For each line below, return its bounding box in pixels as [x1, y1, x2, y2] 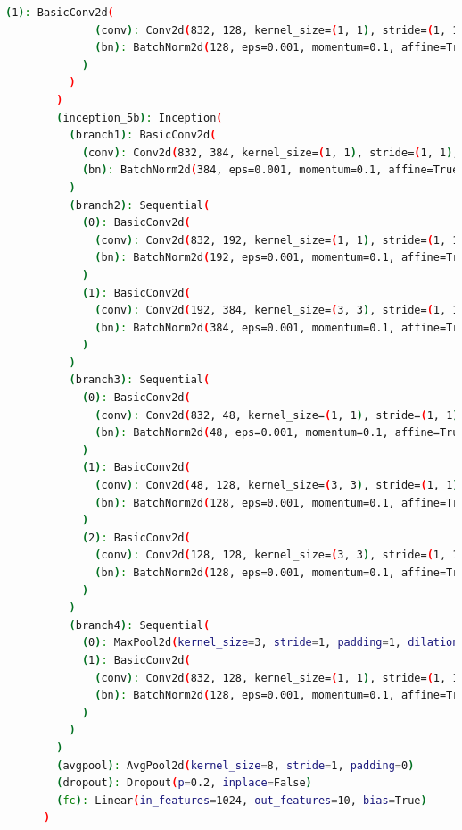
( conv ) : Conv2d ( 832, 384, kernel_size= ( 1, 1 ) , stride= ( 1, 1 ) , [81, 146, 459, 159]
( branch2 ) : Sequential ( [69, 198, 210, 212]
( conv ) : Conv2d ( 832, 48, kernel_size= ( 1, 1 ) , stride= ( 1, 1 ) [95, 408, 459, 422]
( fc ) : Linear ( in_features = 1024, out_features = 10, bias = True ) [56, 793, 427, 807]
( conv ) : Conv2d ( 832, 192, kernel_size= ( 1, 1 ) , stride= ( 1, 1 [95, 233, 459, 247]
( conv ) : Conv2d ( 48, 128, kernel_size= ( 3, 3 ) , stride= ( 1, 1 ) [95, 479, 459, 492]
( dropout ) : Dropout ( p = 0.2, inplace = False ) [56, 776, 312, 790]
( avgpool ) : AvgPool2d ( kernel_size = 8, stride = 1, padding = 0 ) [56, 759, 415, 772]
